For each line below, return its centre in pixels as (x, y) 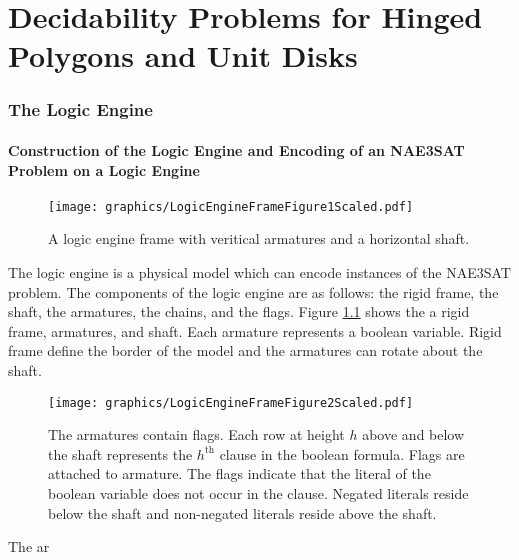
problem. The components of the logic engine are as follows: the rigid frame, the (253, 291)
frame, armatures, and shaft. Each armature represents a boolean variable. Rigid (255, 330)
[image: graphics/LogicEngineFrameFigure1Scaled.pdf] (231, 206)
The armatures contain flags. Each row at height (196, 434)
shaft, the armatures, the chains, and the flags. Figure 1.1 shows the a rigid (239, 311)
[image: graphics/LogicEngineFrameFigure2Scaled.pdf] (231, 402)
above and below (413, 434)
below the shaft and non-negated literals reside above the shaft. (242, 512)
